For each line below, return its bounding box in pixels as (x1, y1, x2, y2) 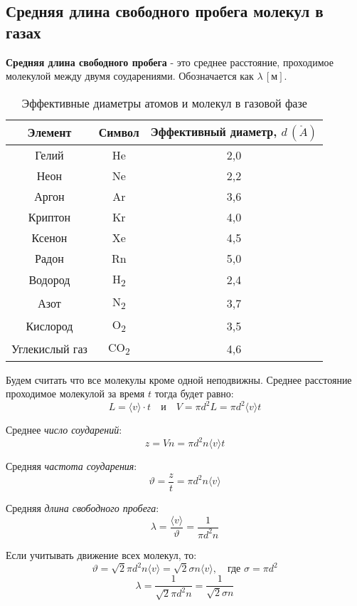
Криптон (28, 208, 70, 225)
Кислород (26, 317, 73, 334)
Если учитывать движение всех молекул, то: (6, 547, 197, 562)
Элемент (27, 124, 72, 141)
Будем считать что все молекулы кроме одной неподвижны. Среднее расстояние (6, 372, 352, 387)
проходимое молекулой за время (6, 386, 145, 401)
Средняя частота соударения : (6, 459, 137, 474)
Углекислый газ (11, 340, 87, 357)
